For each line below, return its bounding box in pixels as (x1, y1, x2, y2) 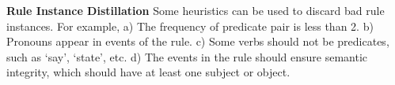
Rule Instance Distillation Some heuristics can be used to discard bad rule (6, 2, 385, 18)
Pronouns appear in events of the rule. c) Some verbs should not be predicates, (6, 33, 389, 50)
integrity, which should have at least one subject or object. (6, 64, 291, 80)
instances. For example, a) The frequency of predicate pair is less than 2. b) (6, 17, 374, 34)
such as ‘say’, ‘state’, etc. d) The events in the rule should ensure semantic (6, 48, 368, 65)
